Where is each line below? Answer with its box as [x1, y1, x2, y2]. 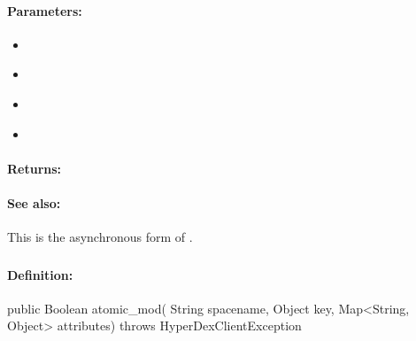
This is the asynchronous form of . [7, 228, 193, 246]
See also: [7, 193, 61, 212]
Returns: [7, 159, 62, 177]
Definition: [7, 265, 73, 283]
